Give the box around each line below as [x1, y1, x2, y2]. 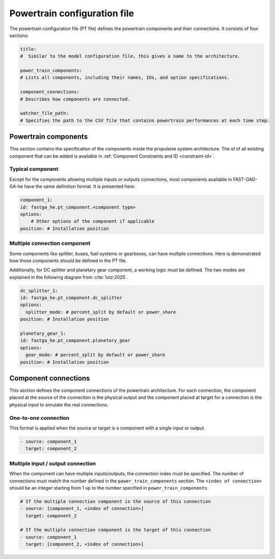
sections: [9, 32, 29, 38]
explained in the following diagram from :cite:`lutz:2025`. [9, 274, 128, 280]
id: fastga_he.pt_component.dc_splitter [20, 295, 122, 301]
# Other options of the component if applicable [31, 218, 155, 224]
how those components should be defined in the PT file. [9, 258, 127, 264]
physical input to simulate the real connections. [9, 401, 109, 408]
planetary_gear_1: [20, 331, 66, 337]
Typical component [9, 166, 59, 173]
